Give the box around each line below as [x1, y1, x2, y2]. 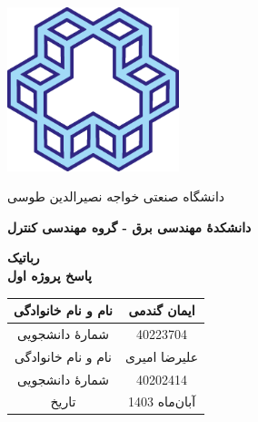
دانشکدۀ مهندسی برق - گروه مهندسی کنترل [7, 217, 252, 236]
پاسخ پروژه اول [7, 265, 92, 284]
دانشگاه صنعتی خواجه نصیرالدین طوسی [7, 187, 225, 206]
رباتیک [7, 248, 40, 267]
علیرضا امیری [125, 346, 199, 365]
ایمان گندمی [128, 301, 195, 320]
